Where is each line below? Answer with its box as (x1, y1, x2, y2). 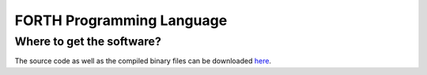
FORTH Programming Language (14, 12, 228, 29)
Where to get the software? (14, 34, 161, 48)
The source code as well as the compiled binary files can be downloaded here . (14, 56, 272, 66)
